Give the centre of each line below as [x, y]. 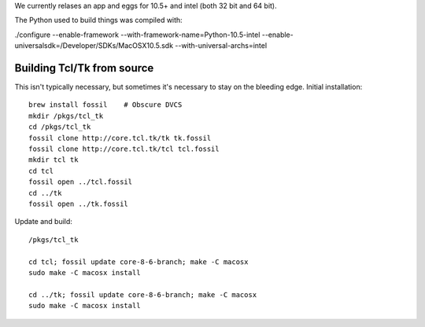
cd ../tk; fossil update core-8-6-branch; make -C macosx [143, 294]
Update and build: [43, 222]
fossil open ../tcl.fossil [81, 182]
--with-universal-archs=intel [221, 46]
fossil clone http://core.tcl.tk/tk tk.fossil [120, 138]
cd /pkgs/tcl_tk [60, 127]
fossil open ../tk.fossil [79, 204]
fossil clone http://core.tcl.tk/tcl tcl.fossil [124, 149]
